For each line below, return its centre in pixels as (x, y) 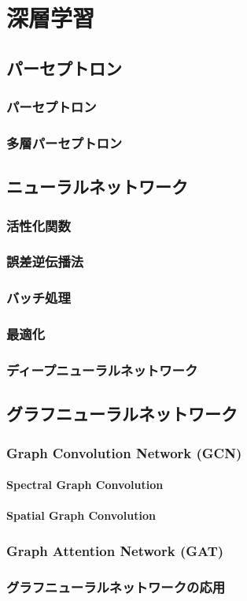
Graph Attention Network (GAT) (115, 550)
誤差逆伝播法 (45, 261)
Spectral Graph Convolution (85, 485)
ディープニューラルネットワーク (102, 370)
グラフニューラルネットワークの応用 (116, 586)
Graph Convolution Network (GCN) (124, 452)
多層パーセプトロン (65, 142)
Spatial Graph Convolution (81, 515)
